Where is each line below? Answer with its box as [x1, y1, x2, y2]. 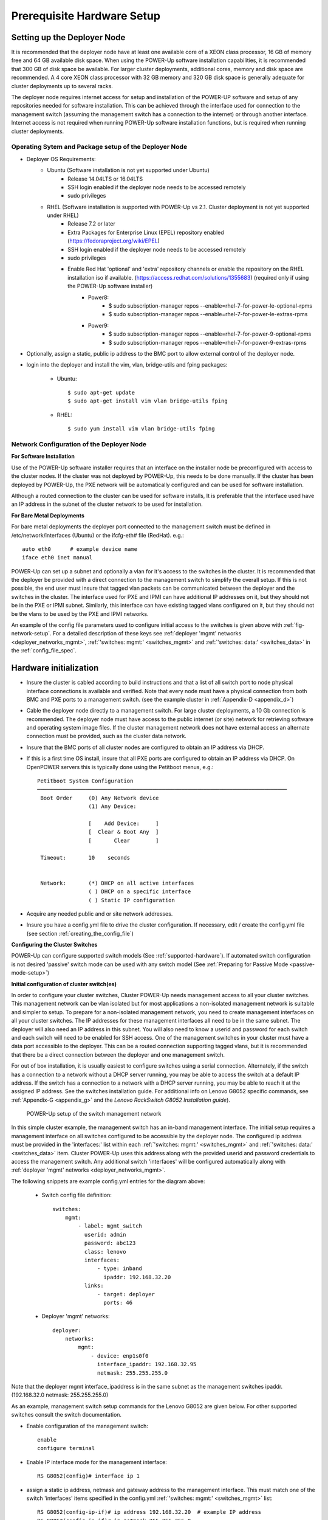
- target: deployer [97, 1291, 155, 1297]
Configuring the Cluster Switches [11, 941, 98, 948]
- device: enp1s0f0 [91, 1352, 149, 1359]
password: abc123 [84, 1240, 136, 1246]
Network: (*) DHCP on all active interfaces [40, 879, 194, 886]
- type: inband [97, 1265, 143, 1272]
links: [84, 1282, 104, 1289]
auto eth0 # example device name [22, 545, 138, 553]
